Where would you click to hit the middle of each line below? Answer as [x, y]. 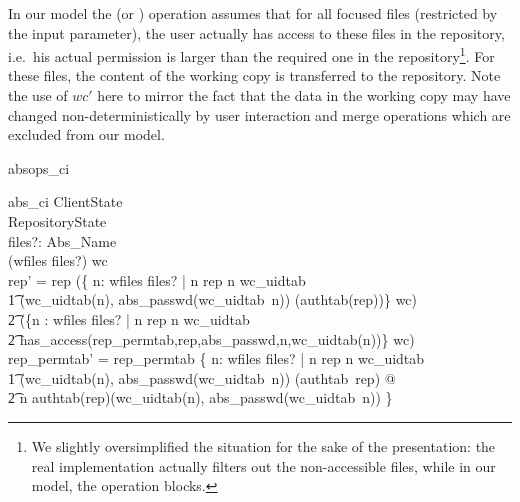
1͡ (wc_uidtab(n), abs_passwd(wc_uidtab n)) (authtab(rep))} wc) [213, 299]
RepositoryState [57, 221]
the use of [38, 95]
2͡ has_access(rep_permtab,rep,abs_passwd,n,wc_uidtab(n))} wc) [211, 338]
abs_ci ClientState [65, 201]
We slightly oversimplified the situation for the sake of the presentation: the [263, 445]
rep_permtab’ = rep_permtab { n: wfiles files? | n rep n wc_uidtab [216, 358]
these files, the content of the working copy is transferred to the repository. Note [254, 75]
